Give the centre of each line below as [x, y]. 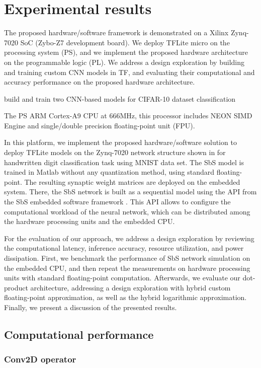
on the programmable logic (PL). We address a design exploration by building [124, 62]
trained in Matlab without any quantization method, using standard [109, 172]
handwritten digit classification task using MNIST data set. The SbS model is [124, 162]
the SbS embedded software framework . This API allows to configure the [117, 202]
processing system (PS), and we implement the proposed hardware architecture [126, 52]
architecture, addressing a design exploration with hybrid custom [130, 287]
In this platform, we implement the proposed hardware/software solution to [120, 142]
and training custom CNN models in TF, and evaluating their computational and [129, 72]
